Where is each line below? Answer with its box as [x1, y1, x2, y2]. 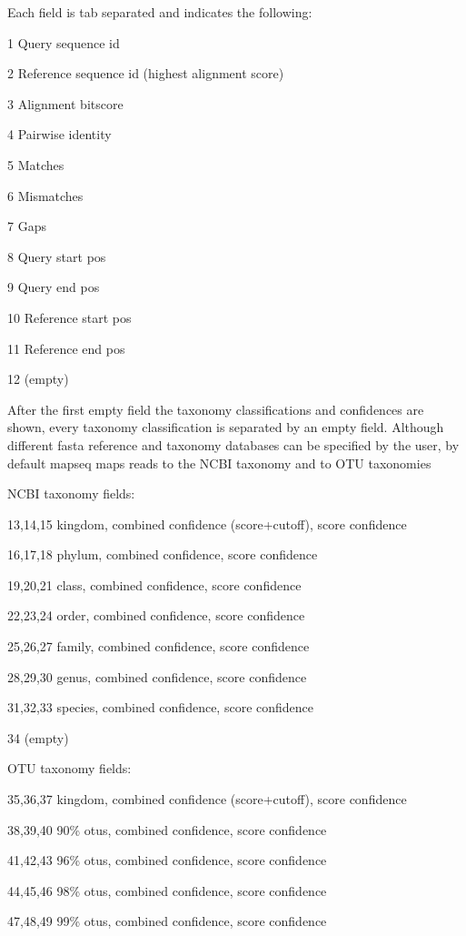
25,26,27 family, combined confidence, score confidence [7, 637, 310, 656]
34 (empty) [7, 728, 69, 747]
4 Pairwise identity [7, 125, 112, 144]
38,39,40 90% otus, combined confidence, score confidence [7, 820, 327, 839]
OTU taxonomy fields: [7, 759, 132, 778]
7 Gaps [7, 216, 46, 236]
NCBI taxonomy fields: [7, 484, 135, 503]
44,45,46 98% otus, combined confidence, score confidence [7, 881, 327, 900]
